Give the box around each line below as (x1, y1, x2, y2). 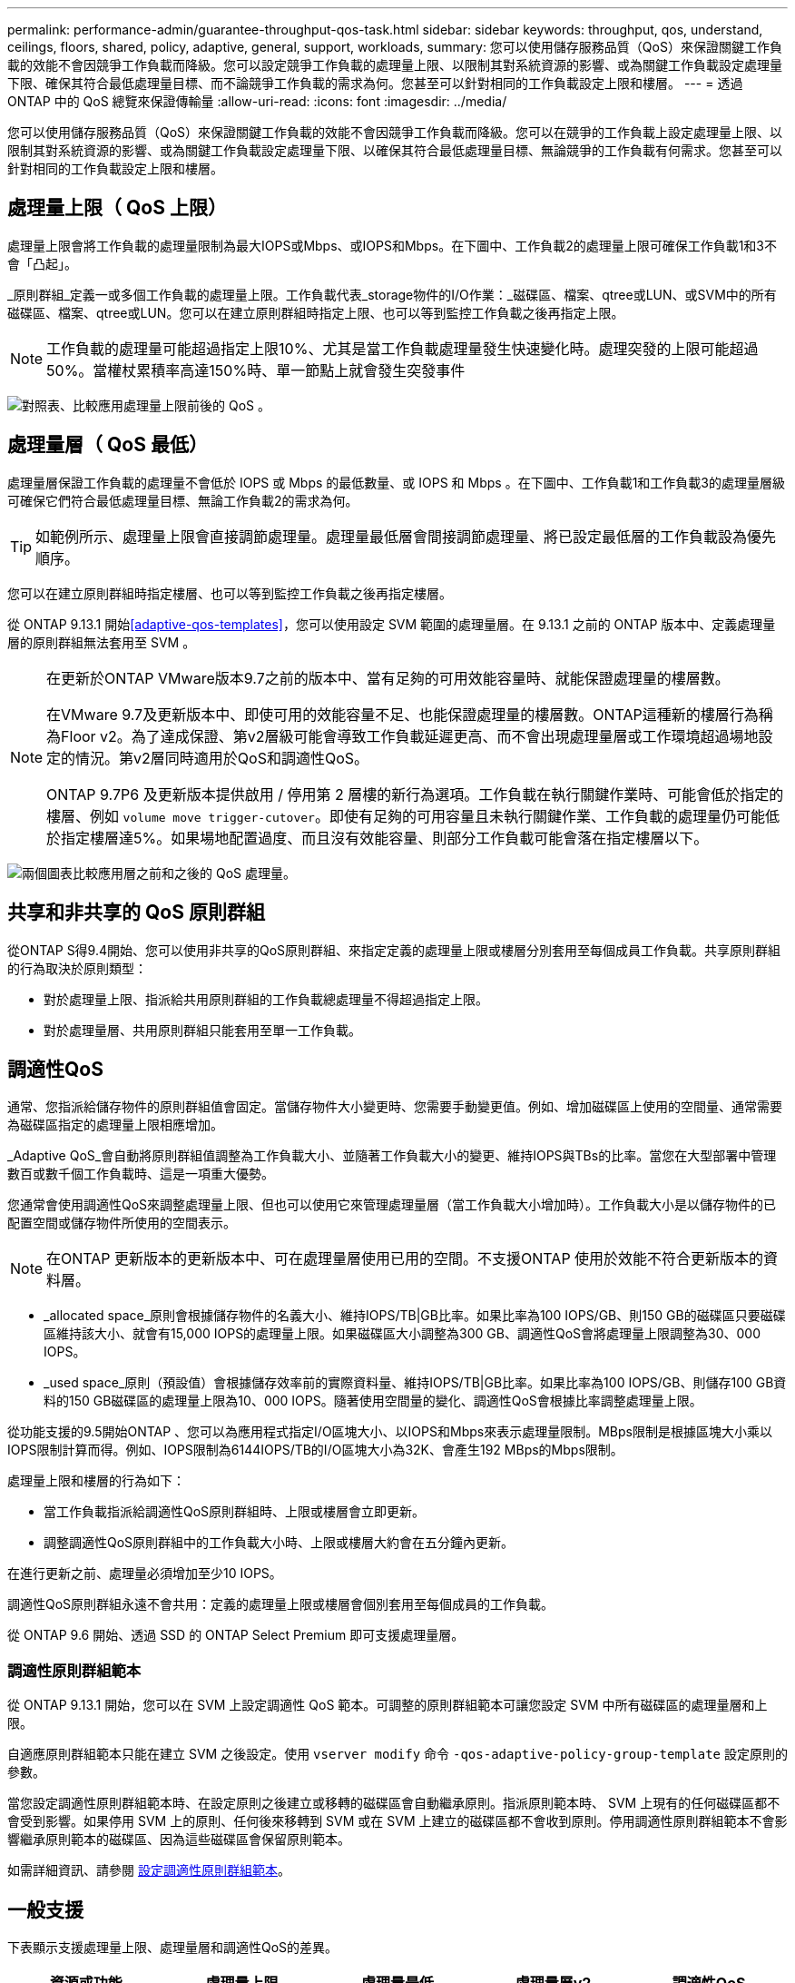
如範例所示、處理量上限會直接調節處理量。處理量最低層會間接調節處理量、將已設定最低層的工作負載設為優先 (35, 527, 777, 546)
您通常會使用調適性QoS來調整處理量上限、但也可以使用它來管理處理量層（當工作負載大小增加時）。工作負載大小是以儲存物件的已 (7, 1197, 777, 1213)
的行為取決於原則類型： (7, 960, 147, 976)
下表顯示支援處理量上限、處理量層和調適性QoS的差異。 (7, 1939, 339, 1955)
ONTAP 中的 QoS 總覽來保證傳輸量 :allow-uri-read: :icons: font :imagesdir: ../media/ (7, 94, 507, 109)
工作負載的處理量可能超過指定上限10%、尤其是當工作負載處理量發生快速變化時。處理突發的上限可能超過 (46, 339, 759, 358)
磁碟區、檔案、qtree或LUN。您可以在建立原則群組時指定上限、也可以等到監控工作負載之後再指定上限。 (7, 304, 624, 321)
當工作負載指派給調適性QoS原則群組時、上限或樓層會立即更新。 (44, 1504, 426, 1520)
